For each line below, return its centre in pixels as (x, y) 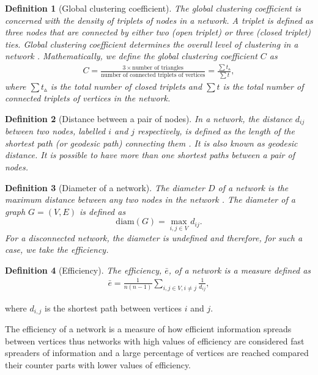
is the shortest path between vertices (113, 308)
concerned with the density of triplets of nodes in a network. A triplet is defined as (159, 20)
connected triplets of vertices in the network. (88, 98)
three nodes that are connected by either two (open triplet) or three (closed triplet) (158, 32)
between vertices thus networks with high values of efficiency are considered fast (155, 340)
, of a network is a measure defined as (240, 270)
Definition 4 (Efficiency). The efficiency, (83, 270)
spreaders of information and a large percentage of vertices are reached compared (157, 353)
